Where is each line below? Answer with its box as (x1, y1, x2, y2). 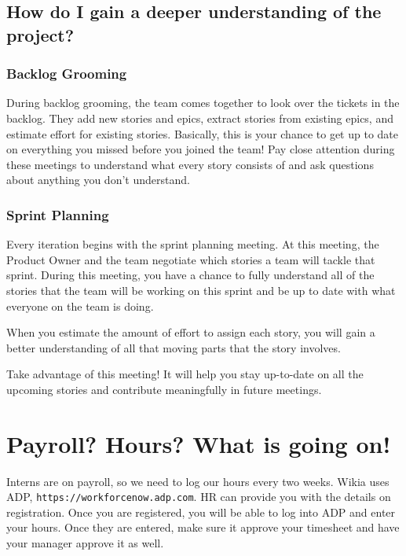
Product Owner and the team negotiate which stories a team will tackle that (6, 251, 375, 267)
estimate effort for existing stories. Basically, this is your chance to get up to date (6, 125, 398, 142)
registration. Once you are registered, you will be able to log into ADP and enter (6, 503, 396, 520)
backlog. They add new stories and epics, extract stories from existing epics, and (6, 109, 393, 126)
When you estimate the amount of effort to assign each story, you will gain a (6, 324, 375, 341)
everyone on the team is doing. (6, 297, 154, 314)
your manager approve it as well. (6, 535, 164, 551)
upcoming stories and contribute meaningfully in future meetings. (6, 381, 322, 397)
